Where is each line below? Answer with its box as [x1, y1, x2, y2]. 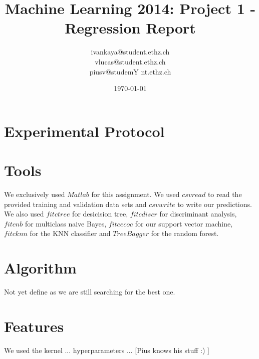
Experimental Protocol [4, 120, 165, 141]
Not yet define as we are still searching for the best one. [4, 286, 175, 297]
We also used [4, 208, 44, 219]
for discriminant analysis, [159, 208, 237, 219]
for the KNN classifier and [30, 228, 111, 238]
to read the [207, 189, 242, 199]
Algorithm [4, 257, 77, 278]
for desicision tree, [72, 208, 128, 219]
